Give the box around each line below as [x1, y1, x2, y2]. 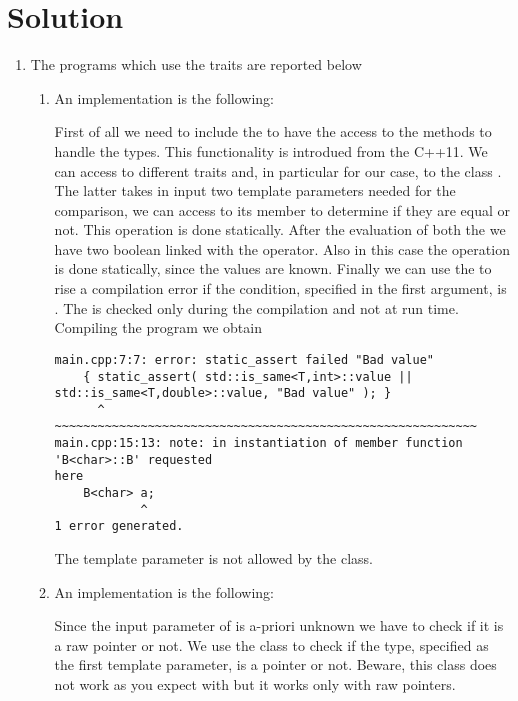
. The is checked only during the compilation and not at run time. [54, 297, 459, 318]
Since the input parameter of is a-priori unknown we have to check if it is [54, 615, 504, 636]
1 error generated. [54, 519, 184, 534]
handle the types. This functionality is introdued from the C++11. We [54, 140, 488, 161]
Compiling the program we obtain [54, 317, 262, 338]
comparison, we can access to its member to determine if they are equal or [54, 199, 511, 220]
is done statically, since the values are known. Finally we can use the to [54, 258, 492, 279]
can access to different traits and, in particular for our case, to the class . [54, 160, 502, 181]
